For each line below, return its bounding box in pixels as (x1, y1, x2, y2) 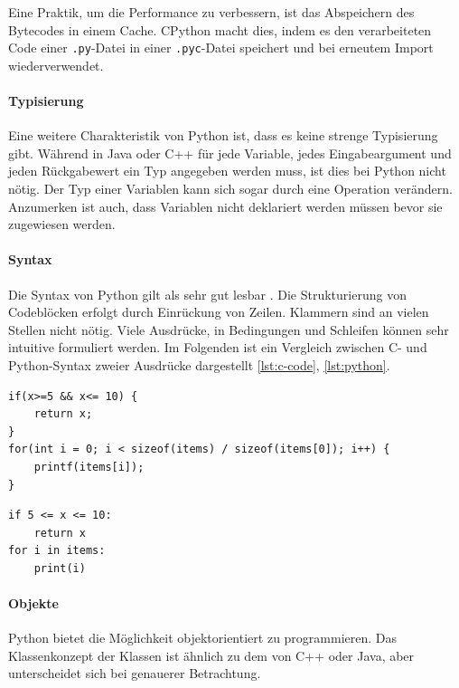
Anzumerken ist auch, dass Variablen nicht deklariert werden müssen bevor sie (8, 196, 443, 215)
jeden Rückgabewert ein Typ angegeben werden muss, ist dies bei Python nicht (8, 161, 446, 180)
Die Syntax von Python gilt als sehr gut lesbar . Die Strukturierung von (8, 284, 407, 303)
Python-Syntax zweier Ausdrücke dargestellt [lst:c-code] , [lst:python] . (8, 355, 390, 374)
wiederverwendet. (8, 55, 104, 74)
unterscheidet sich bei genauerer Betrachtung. (8, 664, 261, 683)
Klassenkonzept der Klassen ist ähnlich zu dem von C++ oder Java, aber (8, 645, 415, 664)
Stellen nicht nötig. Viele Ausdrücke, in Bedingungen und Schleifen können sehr (8, 320, 449, 339)
